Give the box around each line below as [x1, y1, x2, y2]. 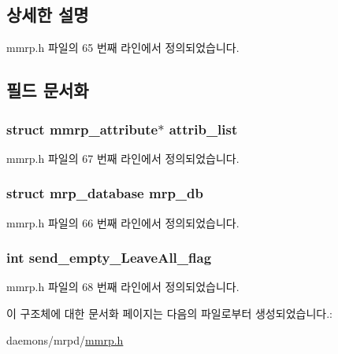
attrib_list [169, 119, 238, 138]
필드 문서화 [6, 78, 89, 102]
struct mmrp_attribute [6, 119, 158, 138]
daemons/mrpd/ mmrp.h [6, 331, 124, 348]
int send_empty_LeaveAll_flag [6, 248, 212, 267]
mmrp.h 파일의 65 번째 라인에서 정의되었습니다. [6, 39, 240, 56]
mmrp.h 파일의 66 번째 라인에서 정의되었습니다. [6, 214, 240, 230]
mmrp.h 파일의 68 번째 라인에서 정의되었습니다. [6, 278, 240, 295]
